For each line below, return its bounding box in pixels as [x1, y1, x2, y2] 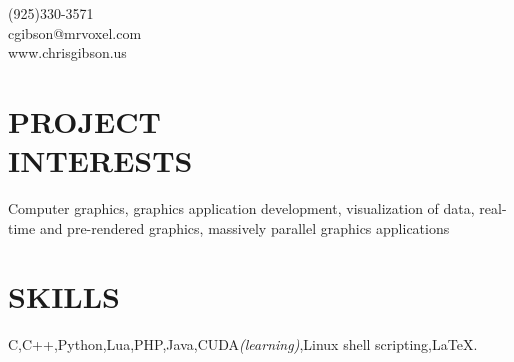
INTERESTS [8, 140, 193, 181]
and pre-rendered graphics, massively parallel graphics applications [39, 217, 450, 238]
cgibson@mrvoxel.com [8, 22, 142, 43]
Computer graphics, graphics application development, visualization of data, [8, 198, 475, 219]
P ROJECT [8, 100, 161, 141]
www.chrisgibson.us [8, 42, 127, 63]
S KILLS [8, 276, 120, 317]
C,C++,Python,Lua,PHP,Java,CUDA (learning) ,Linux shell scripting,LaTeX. [8, 334, 478, 355]
